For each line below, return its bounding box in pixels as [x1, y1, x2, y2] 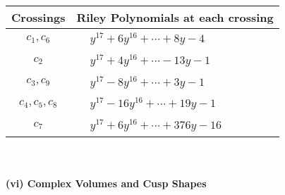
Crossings [11, 9, 66, 25]
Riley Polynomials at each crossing [76, 9, 274, 25]
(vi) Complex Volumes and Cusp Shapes [6, 175, 207, 190]
